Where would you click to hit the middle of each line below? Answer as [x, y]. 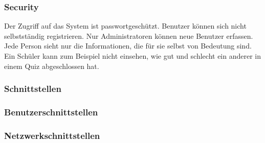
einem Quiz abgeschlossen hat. [52, 66]
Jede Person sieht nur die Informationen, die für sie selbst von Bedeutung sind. [128, 46]
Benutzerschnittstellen [51, 112]
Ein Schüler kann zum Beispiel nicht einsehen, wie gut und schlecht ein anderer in [133, 56]
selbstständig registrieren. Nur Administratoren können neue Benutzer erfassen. [129, 35]
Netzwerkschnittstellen [52, 135]
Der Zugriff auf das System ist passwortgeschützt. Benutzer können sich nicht [125, 26]
